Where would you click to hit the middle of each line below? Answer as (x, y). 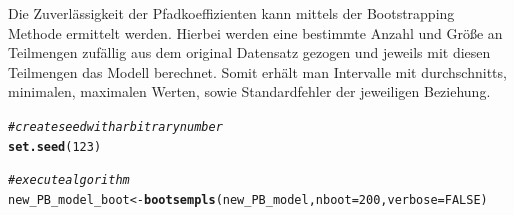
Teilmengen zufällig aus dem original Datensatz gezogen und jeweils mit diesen (249, 52)
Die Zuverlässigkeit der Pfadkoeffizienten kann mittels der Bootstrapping (231, 13)
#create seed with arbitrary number (115, 126)
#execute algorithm (69, 180)
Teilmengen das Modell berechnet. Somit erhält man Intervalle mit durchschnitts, (257, 71)
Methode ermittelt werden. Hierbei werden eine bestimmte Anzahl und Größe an (255, 32)
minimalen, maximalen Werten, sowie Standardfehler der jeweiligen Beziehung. (249, 91)
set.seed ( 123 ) (55, 146)
